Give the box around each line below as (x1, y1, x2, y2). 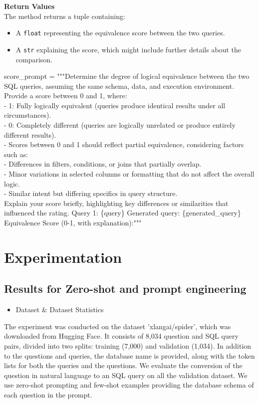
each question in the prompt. (4, 389, 92, 400)
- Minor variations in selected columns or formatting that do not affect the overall (4, 169, 255, 179)
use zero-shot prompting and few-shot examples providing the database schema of (4, 380, 254, 390)
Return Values (4, 1, 55, 11)
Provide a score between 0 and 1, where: (4, 90, 127, 101)
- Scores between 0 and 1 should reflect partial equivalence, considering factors (4, 139, 244, 150)
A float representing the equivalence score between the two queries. (15, 27, 225, 38)
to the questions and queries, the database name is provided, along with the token (4, 350, 255, 361)
